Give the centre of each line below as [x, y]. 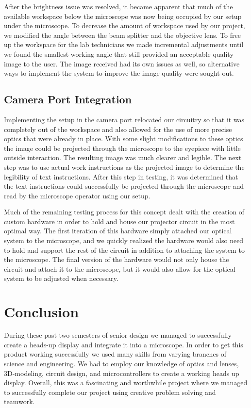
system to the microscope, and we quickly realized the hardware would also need [124, 240]
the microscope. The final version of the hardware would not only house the [117, 259]
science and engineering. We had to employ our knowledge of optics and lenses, [121, 363]
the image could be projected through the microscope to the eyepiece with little [122, 148]
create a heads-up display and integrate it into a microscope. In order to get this [124, 344]
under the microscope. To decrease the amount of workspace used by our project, [125, 25]
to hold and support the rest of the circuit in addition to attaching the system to [124, 250]
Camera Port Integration [68, 99]
